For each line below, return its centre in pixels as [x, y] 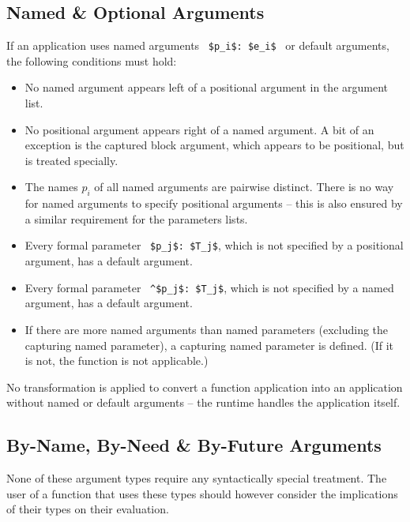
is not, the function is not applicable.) [117, 361]
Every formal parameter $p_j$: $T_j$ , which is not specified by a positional [214, 245]
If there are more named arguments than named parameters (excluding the [207, 329]
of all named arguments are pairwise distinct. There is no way [244, 187]
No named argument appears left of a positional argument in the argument [207, 87]
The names [51, 187]
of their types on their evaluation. [88, 509]
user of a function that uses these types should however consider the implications [202, 493]
